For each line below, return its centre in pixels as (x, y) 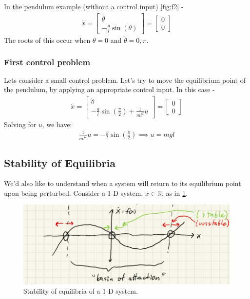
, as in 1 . (174, 193)
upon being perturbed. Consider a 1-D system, (74, 193)
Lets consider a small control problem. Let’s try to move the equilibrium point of (125, 80)
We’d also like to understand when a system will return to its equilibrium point (123, 183)
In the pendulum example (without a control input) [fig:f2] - (94, 6)
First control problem (47, 62)
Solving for (20, 124)
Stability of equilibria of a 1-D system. (81, 291)
